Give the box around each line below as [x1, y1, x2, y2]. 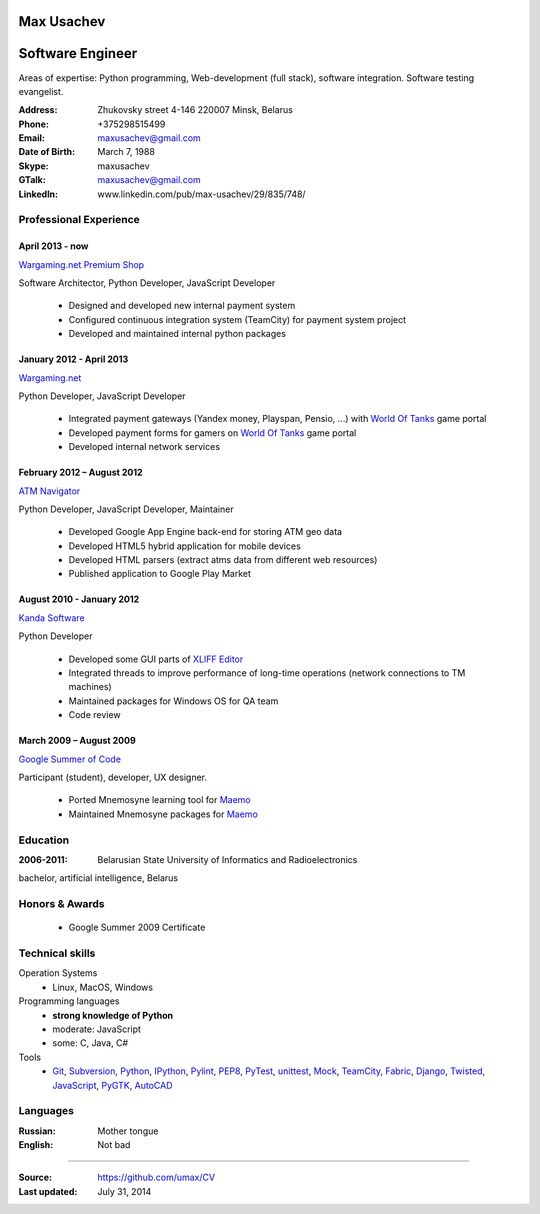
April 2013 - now [18, 240, 89, 252]
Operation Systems [18, 967, 98, 979]
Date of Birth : [18, 146, 75, 158]
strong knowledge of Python [52, 1009, 174, 1021]
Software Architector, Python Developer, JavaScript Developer [18, 277, 276, 289]
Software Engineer [18, 45, 138, 62]
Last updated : [18, 1185, 78, 1197]
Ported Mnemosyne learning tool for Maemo [68, 794, 251, 806]
